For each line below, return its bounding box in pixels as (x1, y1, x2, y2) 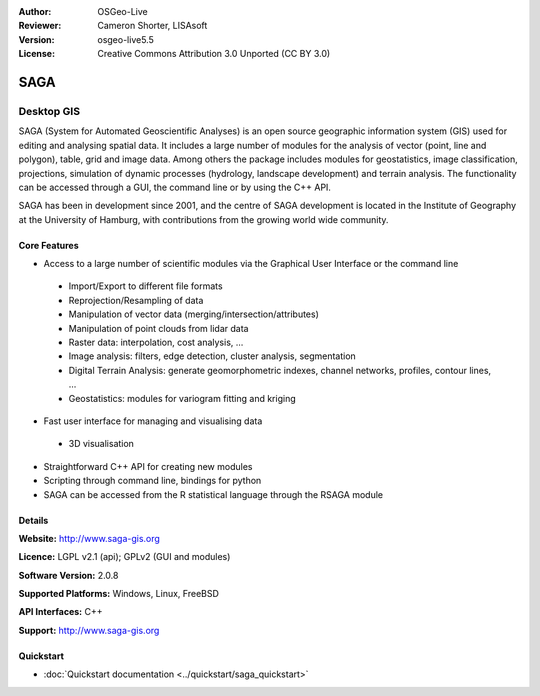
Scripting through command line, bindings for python (43, 475, 262, 487)
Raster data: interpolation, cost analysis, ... (68, 336, 244, 349)
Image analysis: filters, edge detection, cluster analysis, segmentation (68, 350, 357, 362)
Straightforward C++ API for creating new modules (43, 460, 253, 472)
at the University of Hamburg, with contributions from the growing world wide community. (18, 213, 389, 225)
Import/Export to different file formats (68, 280, 224, 292)
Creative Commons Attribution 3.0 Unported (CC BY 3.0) (97, 48, 331, 60)
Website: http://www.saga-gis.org (18, 532, 160, 544)
